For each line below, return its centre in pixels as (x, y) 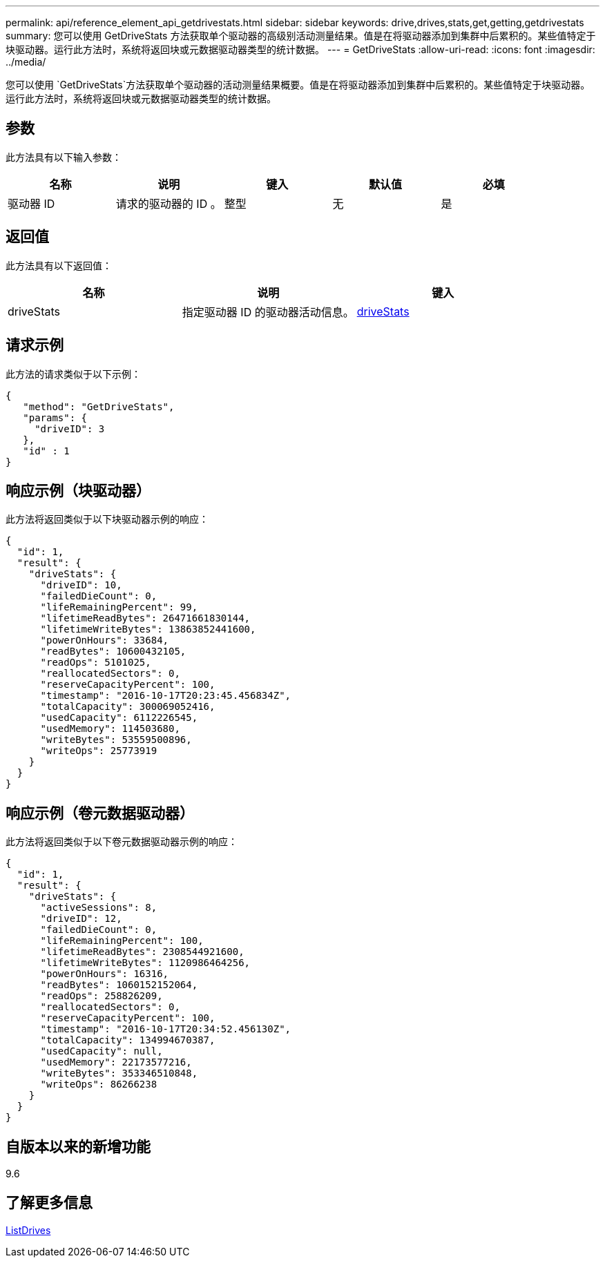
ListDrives (28, 1230)
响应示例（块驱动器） (78, 490)
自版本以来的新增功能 (78, 1146)
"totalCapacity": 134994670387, (128, 1040)
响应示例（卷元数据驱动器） (100, 813)
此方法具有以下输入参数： (64, 157)
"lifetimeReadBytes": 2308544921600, (142, 952)
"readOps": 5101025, (96, 663)
